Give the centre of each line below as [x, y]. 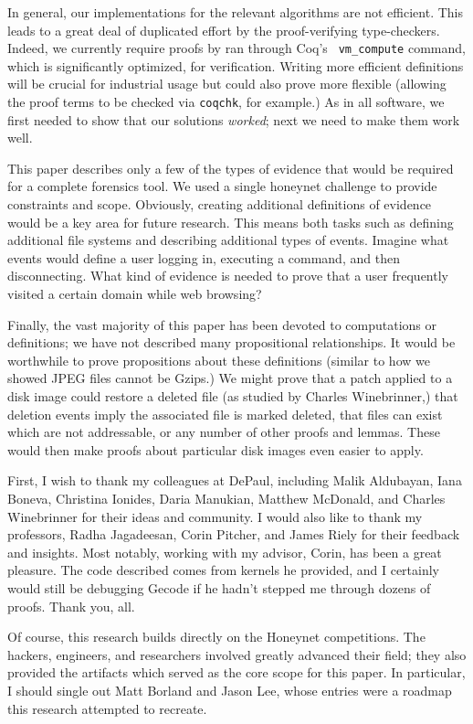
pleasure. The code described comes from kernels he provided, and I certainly [224, 570]
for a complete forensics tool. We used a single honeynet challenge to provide [222, 186]
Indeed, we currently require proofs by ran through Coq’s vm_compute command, [236, 48]
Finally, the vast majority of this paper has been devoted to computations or [222, 324]
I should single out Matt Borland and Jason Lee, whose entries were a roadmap [230, 690]
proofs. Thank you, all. [71, 606]
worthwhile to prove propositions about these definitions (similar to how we [219, 360]
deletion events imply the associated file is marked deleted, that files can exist [225, 414]
